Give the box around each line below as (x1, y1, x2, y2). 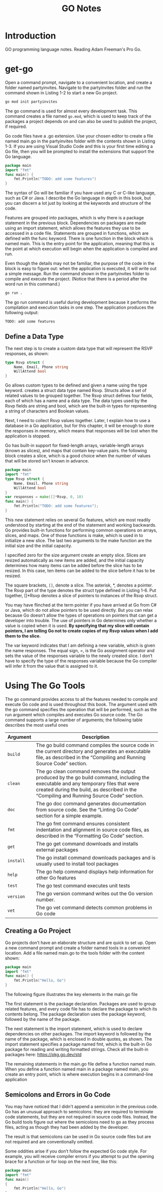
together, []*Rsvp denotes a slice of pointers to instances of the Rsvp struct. (5, 592, 158, 598)
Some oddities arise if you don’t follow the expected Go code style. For (5, 1148, 147, 1154)
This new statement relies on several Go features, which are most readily (5, 516, 151, 523)
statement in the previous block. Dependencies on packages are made (5, 220, 147, 226)
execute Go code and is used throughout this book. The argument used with (5, 701, 158, 707)
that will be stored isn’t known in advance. (5, 458, 89, 464)
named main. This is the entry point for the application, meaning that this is (5, 241, 155, 247)
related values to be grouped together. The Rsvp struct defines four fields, (5, 392, 154, 399)
